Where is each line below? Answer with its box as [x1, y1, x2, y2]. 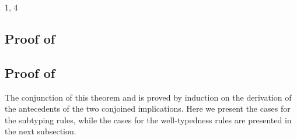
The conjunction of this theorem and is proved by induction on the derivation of [5, 91, 292, 103]
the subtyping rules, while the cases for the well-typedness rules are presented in [5, 113, 292, 126]
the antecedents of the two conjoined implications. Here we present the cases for [5, 102, 291, 115]
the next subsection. [5, 125, 76, 137]
